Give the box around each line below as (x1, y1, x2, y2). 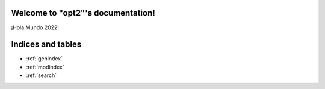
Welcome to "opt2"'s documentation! (11, 8, 156, 18)
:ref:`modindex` (26, 63, 64, 70)
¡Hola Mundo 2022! (11, 24, 60, 31)
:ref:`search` (26, 72, 57, 79)
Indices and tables (11, 39, 82, 50)
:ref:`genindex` (26, 55, 63, 62)
